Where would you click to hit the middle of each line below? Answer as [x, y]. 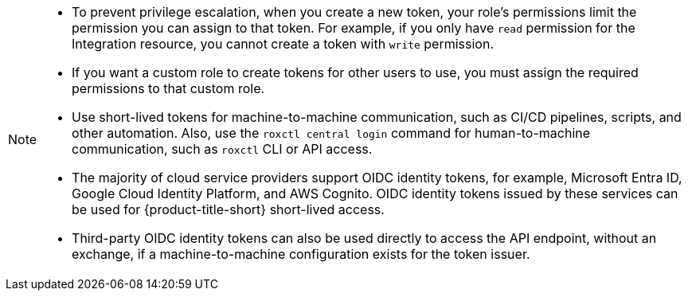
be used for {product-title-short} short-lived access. [228, 209]
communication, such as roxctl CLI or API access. [222, 149]
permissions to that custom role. [168, 88]
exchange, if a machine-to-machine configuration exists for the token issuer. [301, 254]
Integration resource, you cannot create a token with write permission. [283, 44]
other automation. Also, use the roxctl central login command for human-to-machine [331, 133]
